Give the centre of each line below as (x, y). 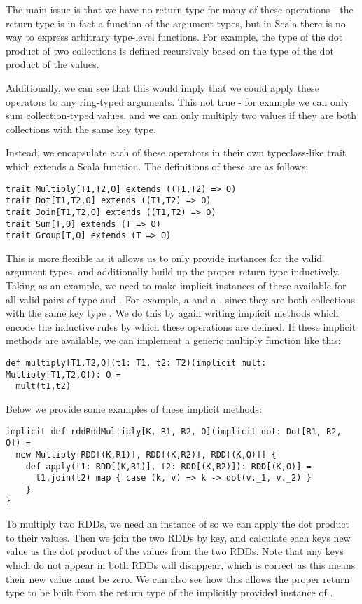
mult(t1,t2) (43, 386)
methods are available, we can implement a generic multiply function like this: (173, 340)
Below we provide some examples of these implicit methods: (134, 408)
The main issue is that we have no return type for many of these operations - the (180, 9)
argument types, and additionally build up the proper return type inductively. (173, 272)
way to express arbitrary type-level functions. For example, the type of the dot (174, 37)
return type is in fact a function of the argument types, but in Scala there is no (176, 23)
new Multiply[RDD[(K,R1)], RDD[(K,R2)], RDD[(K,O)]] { (146, 454)
